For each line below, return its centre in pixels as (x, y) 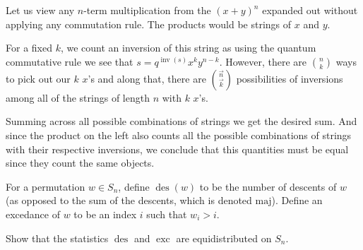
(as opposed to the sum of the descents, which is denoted (129, 200)
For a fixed (29, 48)
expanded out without (310, 10)
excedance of (33, 214)
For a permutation (46, 186)
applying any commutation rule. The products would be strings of (149, 24)
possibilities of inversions (290, 78)
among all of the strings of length (78, 97)
